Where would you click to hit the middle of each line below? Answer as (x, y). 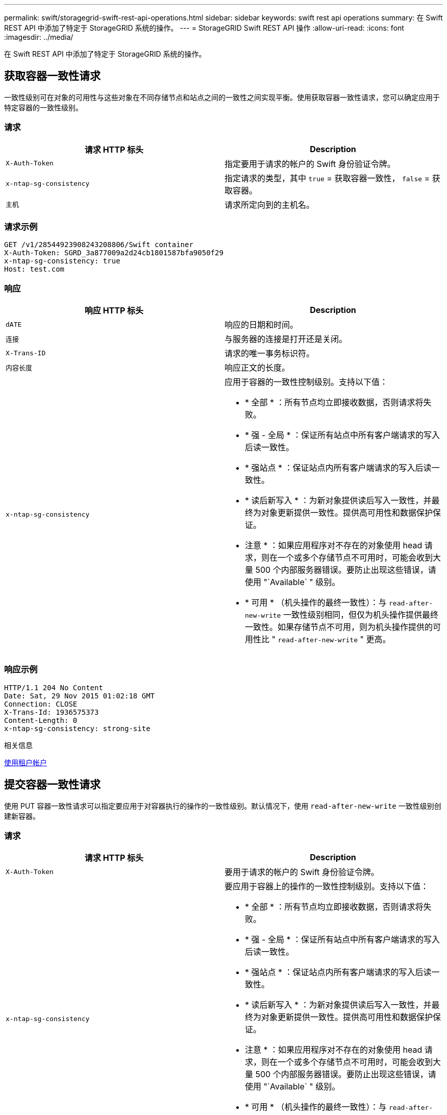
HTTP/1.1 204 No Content (54, 687)
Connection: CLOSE (41, 704)
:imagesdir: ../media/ (39, 37)
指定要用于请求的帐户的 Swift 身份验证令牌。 (310, 164)
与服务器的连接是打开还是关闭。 (286, 339)
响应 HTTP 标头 (114, 311)
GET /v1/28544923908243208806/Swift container (99, 245)
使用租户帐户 (26, 762)
